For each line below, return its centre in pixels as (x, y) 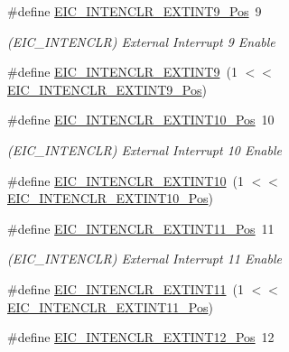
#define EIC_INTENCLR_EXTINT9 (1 (122, 72)
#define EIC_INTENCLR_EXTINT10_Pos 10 (141, 120)
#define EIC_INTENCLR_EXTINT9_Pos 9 (135, 11)
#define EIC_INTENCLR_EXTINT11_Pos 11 (141, 228)
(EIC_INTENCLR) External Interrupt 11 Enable (144, 259)
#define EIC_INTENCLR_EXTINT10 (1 (126, 180)
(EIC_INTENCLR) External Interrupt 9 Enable (141, 41)
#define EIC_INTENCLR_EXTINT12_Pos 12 (141, 337)
